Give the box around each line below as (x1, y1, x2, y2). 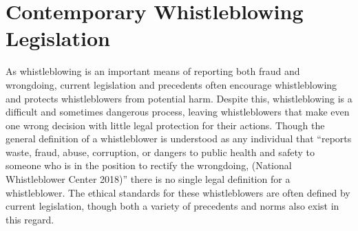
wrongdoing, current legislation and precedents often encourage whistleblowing (6, 77, 337, 91)
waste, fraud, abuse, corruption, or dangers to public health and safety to (6, 144, 315, 159)
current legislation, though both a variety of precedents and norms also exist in (6, 199, 339, 213)
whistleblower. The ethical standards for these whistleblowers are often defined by (6, 185, 350, 199)
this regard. (6, 212, 54, 226)
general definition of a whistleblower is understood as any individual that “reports (6, 131, 352, 146)
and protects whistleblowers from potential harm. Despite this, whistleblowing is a (6, 91, 352, 105)
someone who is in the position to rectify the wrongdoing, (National (6, 158, 292, 173)
